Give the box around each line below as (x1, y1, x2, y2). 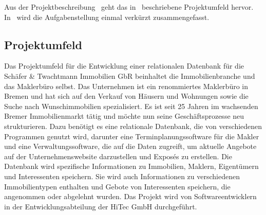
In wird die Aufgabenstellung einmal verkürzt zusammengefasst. (4, 11, 210, 22)
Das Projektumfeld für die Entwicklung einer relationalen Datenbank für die (4, 60, 244, 71)
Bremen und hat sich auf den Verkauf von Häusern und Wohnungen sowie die (4, 91, 249, 101)
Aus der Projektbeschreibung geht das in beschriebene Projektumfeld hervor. (4, 2, 254, 12)
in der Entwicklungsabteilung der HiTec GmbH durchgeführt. (4, 201, 197, 211)
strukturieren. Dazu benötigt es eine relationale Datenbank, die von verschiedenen (4, 120, 262, 131)
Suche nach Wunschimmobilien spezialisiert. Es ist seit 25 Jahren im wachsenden (4, 100, 258, 111)
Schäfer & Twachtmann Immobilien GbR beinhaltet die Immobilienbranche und (4, 70, 255, 81)
